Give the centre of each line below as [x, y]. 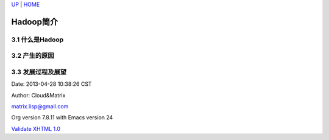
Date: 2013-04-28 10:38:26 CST [51, 84]
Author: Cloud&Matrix [38, 95]
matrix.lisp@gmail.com [40, 107]
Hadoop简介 [35, 22]
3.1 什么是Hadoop [37, 40]
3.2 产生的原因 [33, 56]
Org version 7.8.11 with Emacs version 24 [62, 117]
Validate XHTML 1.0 [36, 128]
